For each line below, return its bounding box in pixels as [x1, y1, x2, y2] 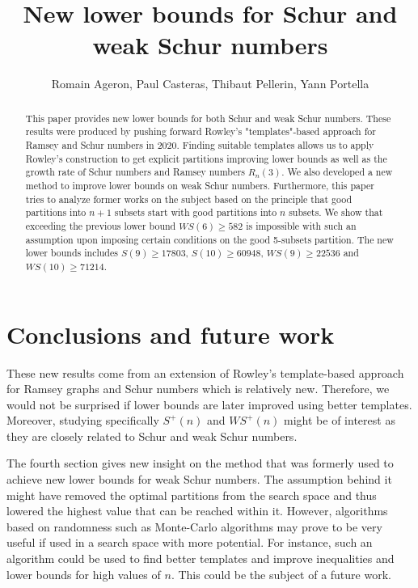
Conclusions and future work [6, 317, 335, 350]
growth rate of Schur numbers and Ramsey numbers [25, 165, 245, 179]
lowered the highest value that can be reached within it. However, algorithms [6, 502, 388, 519]
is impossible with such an [246, 218, 357, 232]
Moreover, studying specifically [6, 412, 159, 429]
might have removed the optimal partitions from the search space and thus [6, 486, 377, 503]
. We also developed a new [281, 165, 393, 179]
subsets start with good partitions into [114, 205, 277, 219]
